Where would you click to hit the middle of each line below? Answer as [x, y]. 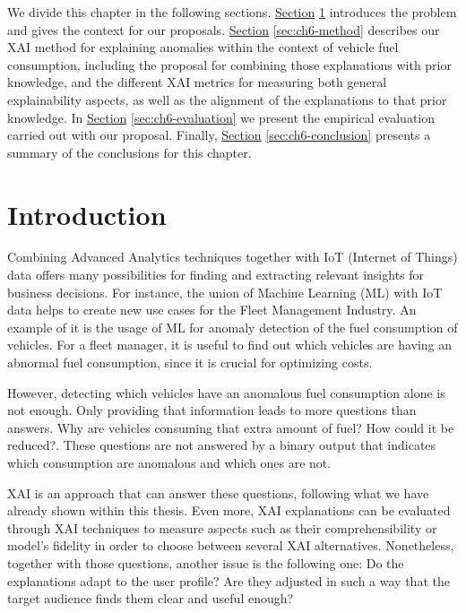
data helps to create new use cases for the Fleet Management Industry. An [212, 310]
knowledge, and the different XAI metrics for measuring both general [197, 82]
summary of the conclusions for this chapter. [129, 152]
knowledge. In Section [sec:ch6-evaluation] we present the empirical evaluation [221, 117]
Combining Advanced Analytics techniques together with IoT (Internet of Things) [233, 257]
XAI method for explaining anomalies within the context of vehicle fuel [203, 47]
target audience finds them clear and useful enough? [151, 598]
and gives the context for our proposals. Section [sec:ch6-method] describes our [224, 29]
